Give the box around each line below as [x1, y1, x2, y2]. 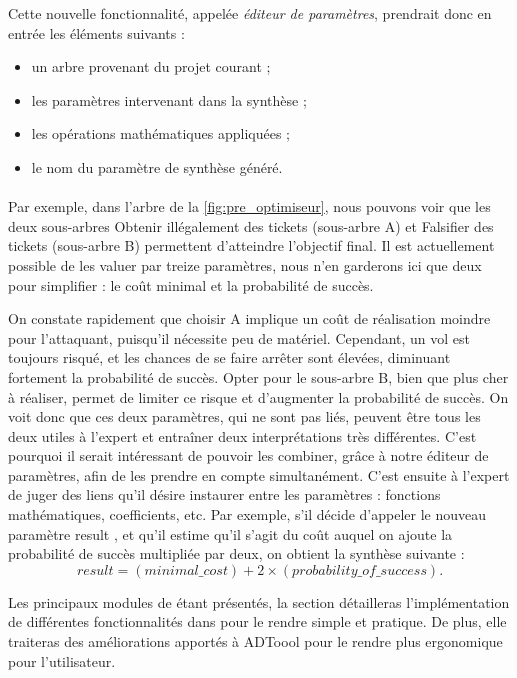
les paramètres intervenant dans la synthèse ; [31, 89, 307, 110]
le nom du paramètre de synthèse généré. [31, 156, 283, 177]
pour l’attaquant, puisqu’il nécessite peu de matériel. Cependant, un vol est [8, 327, 471, 348]
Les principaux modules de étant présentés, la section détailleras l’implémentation [8, 591, 510, 612]
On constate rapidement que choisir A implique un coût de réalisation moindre [8, 308, 491, 329]
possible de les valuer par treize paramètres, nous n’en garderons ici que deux [8, 254, 482, 275]
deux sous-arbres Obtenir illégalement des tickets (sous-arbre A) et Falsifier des [8, 215, 494, 236]
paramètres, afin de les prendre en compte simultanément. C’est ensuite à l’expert [8, 464, 510, 485]
